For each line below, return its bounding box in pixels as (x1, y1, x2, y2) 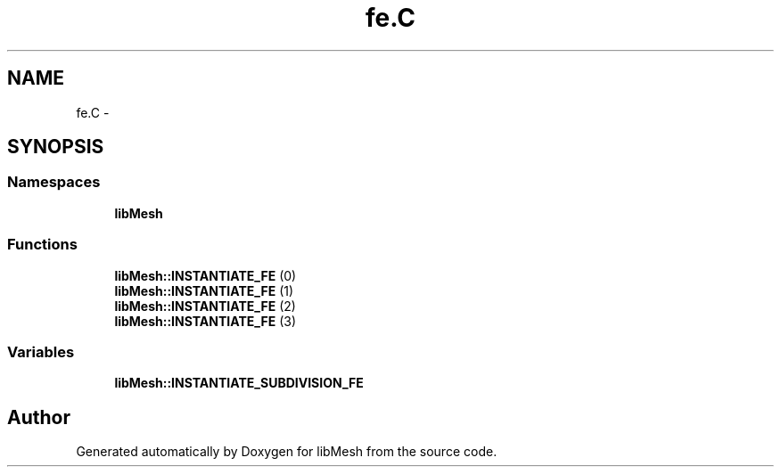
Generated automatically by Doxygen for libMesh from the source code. (76, 444, 497, 460)
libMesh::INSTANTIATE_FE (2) (114, 298, 296, 314)
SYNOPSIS (7, 135, 104, 159)
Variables (7, 342, 75, 361)
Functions (7, 235, 78, 254)
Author (7, 405, 70, 429)
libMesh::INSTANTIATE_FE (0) (114, 267, 297, 283)
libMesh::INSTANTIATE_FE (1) (114, 282, 294, 298)
